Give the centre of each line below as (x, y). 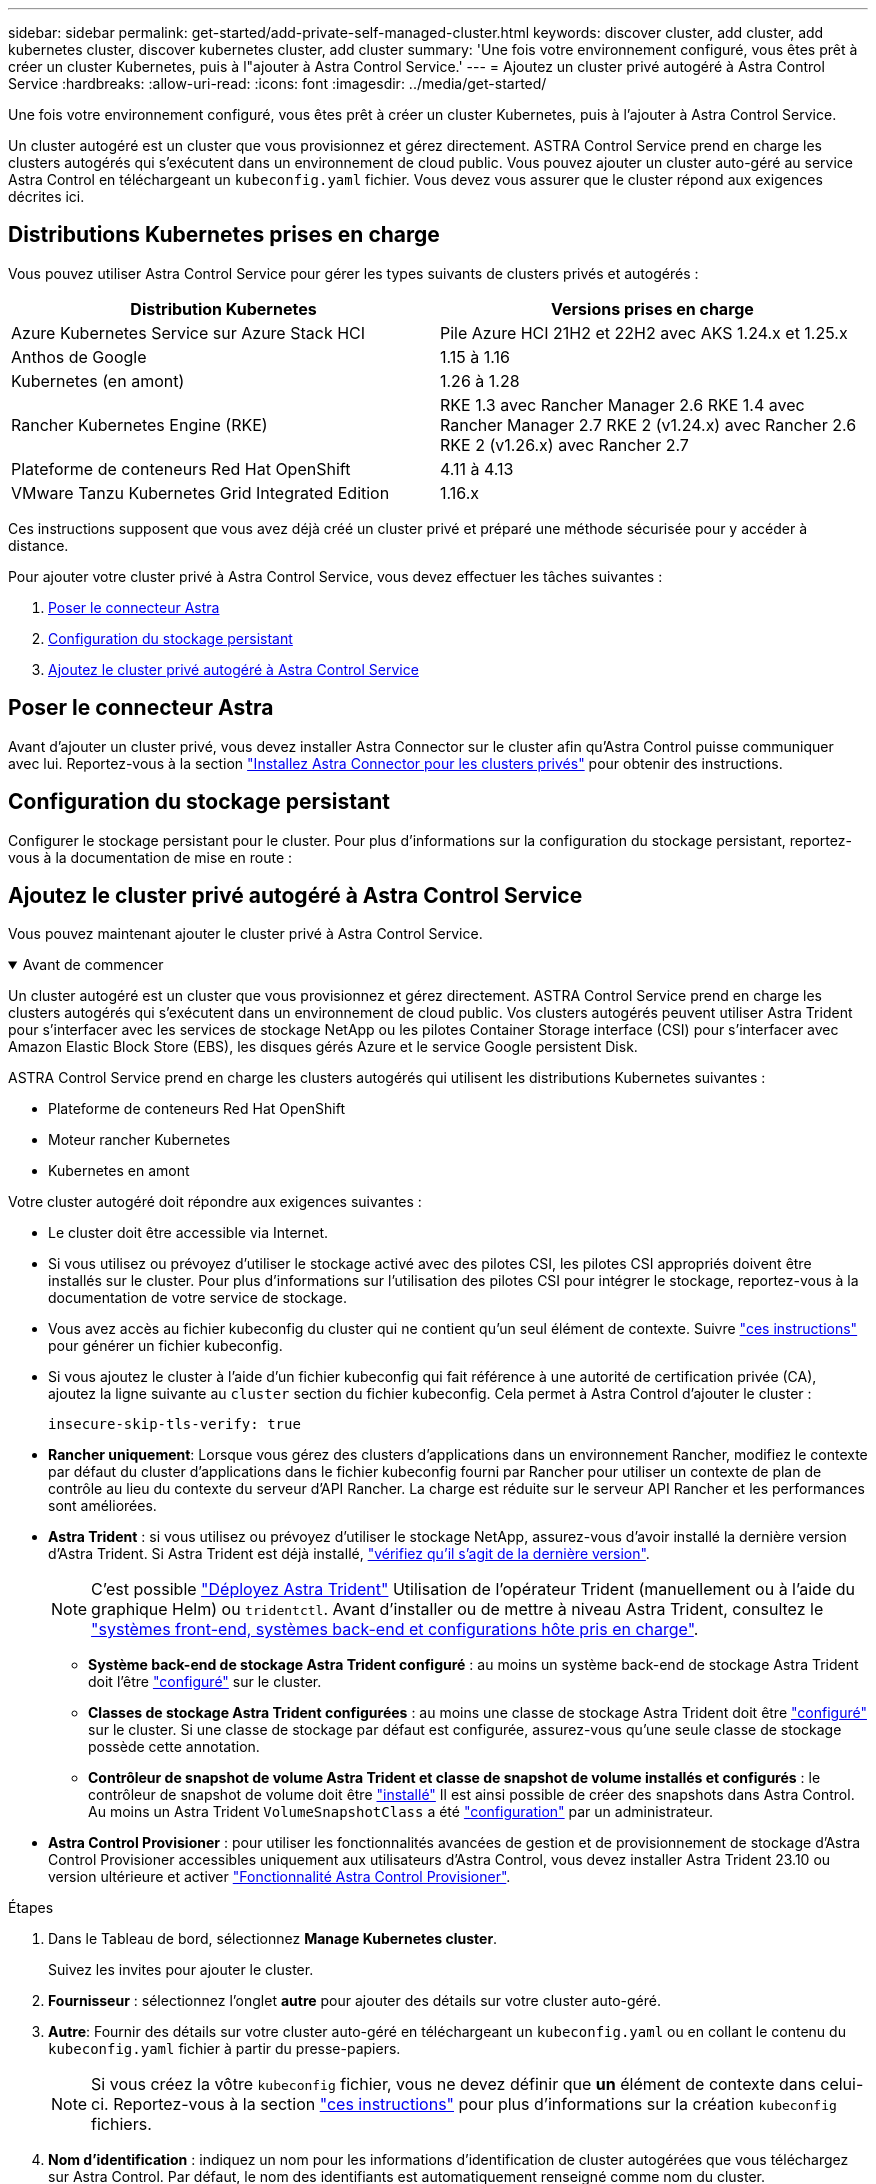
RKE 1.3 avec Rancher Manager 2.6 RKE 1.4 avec (622, 404)
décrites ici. (46, 196)
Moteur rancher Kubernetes (139, 1140)
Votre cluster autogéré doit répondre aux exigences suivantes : (215, 1202)
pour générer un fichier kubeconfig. (165, 1346)
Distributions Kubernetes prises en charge (224, 235)
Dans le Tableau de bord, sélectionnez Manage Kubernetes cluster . (273, 1939)
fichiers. (121, 2124)
